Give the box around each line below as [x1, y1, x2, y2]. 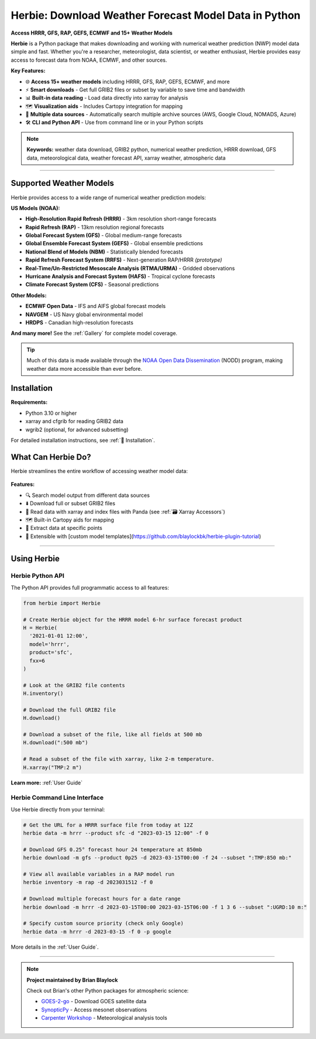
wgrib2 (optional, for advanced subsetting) [25, 426, 129, 433]
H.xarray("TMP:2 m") [23, 764, 82, 771]
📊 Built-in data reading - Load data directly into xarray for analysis [25, 94, 188, 101]
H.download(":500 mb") [23, 739, 88, 746]
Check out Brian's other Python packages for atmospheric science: [26, 987, 189, 994]
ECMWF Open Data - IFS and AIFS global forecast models [25, 303, 166, 310]
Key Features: [11, 67, 46, 75]
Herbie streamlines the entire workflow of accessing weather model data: [11, 467, 188, 475]
